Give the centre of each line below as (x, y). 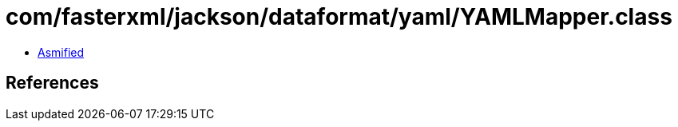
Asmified (61, 52)
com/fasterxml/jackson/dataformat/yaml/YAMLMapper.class (339, 17)
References (52, 83)
